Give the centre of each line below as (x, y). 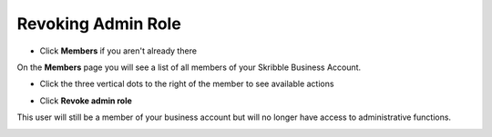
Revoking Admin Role (99, 24)
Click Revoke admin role (86, 101)
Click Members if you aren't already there (118, 51)
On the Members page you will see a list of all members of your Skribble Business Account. (189, 67)
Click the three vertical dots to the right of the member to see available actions (187, 84)
